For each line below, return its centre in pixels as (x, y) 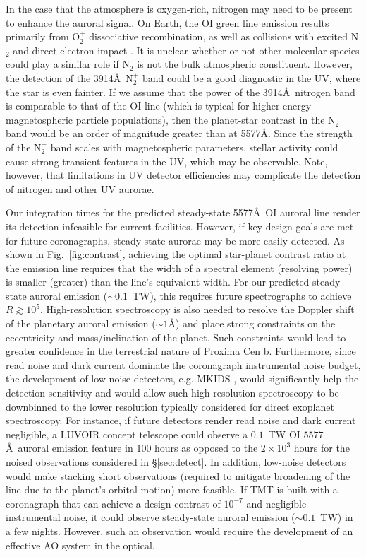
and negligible (276, 503)
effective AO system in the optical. (80, 545)
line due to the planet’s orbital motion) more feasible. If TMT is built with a (172, 489)
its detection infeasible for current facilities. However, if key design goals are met (180, 226)
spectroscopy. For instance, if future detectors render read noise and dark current (181, 420)
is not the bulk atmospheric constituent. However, (245, 64)
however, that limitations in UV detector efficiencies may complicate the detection (183, 175)
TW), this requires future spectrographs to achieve (242, 295)
